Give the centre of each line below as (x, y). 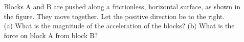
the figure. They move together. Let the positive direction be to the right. (114, 16)
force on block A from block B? (51, 35)
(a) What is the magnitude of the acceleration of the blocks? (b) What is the (119, 26)
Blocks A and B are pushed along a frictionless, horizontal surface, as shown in (122, 6)
